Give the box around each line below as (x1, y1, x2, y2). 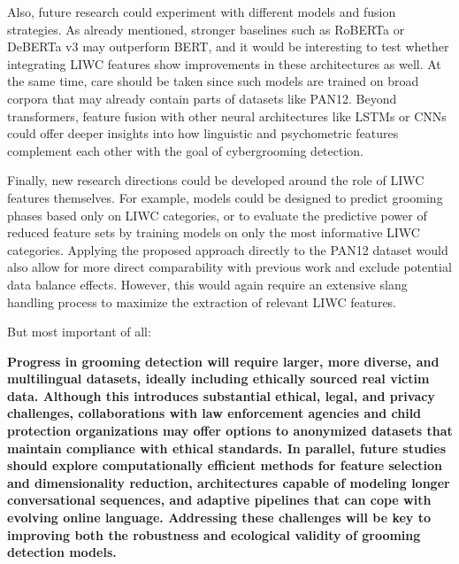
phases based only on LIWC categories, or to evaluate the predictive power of (7, 205, 427, 224)
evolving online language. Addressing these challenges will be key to (7, 508, 432, 527)
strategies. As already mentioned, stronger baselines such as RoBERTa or (7, 19, 405, 38)
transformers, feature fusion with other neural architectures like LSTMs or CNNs (7, 106, 447, 125)
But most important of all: (7, 322, 151, 341)
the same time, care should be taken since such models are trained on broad (7, 72, 419, 90)
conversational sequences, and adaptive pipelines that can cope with (7, 491, 432, 509)
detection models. (7, 543, 117, 561)
